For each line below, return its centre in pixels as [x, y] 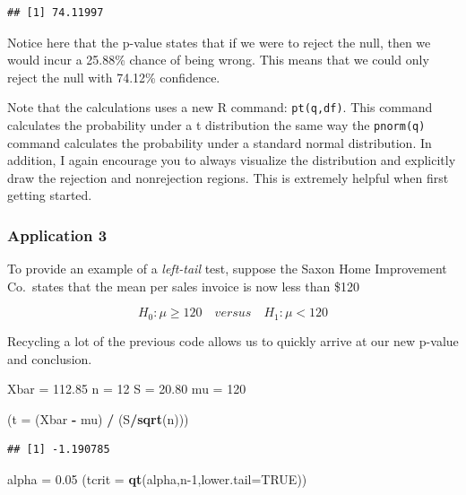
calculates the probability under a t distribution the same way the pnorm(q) [216, 125]
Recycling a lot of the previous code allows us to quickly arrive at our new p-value [233, 340]
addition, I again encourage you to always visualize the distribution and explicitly [232, 160]
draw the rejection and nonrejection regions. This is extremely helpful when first [228, 177]
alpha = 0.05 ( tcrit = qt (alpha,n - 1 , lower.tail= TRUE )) [157, 478]
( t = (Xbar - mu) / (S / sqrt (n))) [98, 418]
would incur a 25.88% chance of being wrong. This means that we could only [218, 60]
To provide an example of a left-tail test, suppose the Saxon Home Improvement [227, 269]
